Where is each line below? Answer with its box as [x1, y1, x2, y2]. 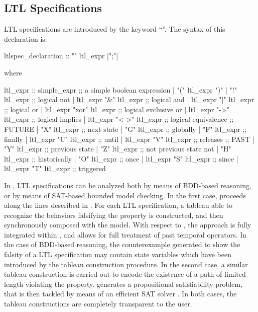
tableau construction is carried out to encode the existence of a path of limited [4, 269, 246, 279]
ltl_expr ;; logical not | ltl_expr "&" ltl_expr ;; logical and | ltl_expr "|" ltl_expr [4, 94, 254, 105]
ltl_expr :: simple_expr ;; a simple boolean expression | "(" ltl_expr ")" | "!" [4, 84, 237, 95]
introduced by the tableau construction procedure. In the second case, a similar [4, 259, 248, 269]
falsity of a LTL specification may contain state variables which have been [4, 249, 231, 260]
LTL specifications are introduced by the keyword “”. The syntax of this [4, 24, 225, 34]
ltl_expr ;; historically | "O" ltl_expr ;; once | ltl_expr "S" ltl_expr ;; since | [4, 153, 238, 164]
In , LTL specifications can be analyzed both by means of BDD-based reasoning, [4, 180, 251, 190]
